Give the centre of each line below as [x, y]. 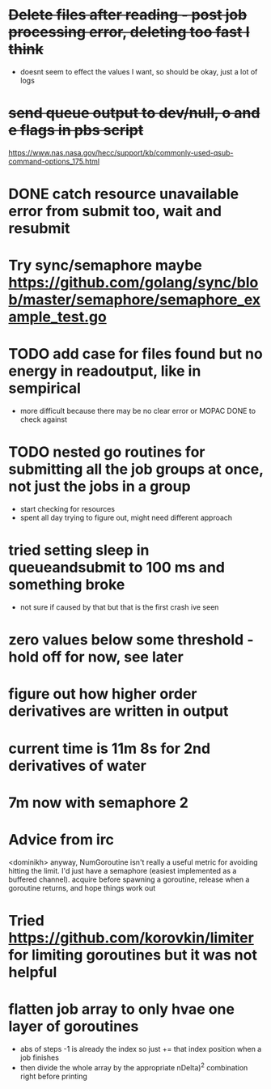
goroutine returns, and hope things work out [82, 887]
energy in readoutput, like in [105, 371]
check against [43, 419]
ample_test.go [57, 317]
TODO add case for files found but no [135, 354]
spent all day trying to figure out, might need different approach [126, 518]
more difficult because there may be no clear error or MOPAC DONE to [138, 411]
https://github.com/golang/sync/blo [133, 283]
